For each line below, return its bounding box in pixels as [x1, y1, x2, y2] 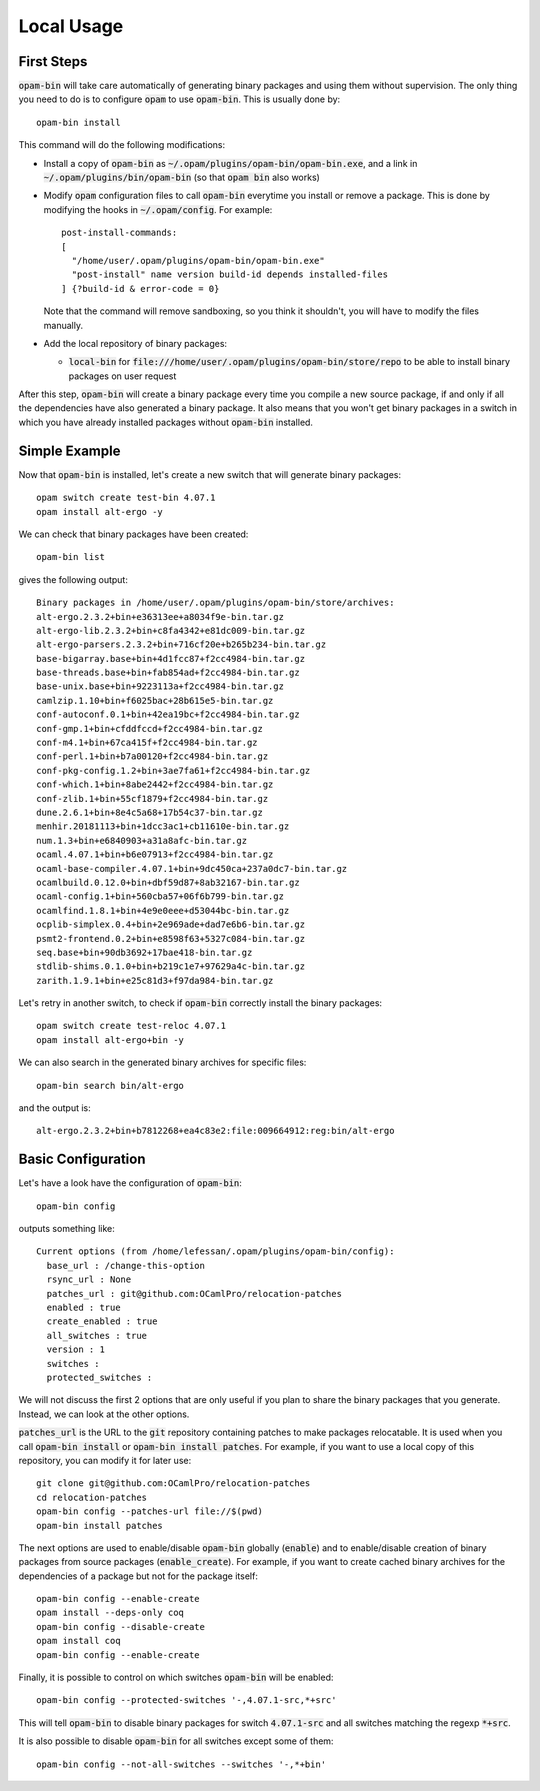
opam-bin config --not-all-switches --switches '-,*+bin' [36, 1758, 327, 1770]
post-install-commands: [61, 227, 178, 239]
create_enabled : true [46, 1316, 158, 1327]
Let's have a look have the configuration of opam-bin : [18, 1177, 242, 1189]
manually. [43, 319, 84, 331]
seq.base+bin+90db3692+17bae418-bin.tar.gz [36, 946, 253, 958]
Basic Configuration [18, 1151, 146, 1168]
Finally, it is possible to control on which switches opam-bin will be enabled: [18, 1671, 334, 1684]
